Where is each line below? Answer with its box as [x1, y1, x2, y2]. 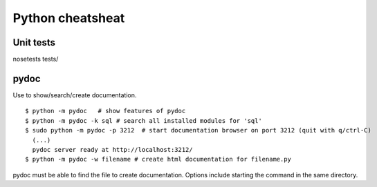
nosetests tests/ [12, 55, 59, 63]
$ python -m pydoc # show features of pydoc [25, 107, 186, 115]
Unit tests [12, 37, 55, 48]
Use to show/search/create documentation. [12, 90, 137, 99]
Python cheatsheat [12, 10, 125, 26]
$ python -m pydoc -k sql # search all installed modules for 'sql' [25, 117, 262, 124]
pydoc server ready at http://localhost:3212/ [32, 146, 193, 153]
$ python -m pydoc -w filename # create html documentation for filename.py [25, 155, 292, 164]
